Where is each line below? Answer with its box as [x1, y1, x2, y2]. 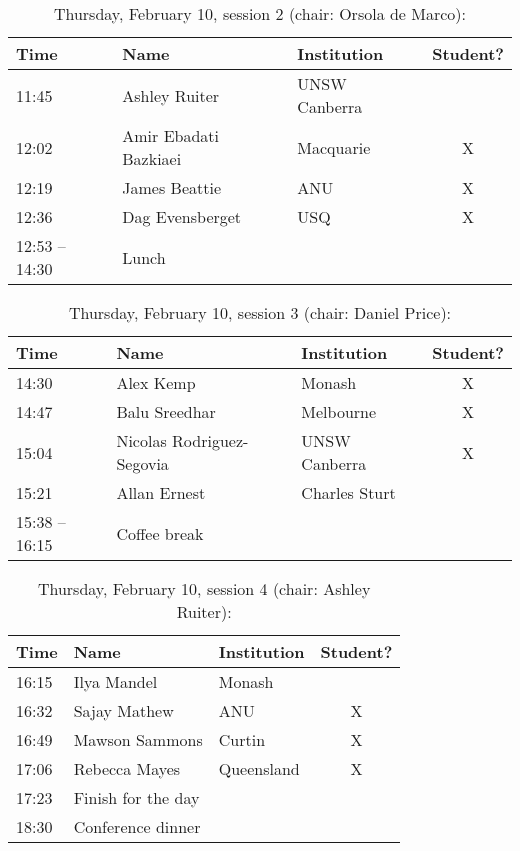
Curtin [218, 728, 266, 751]
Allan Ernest [116, 481, 206, 504]
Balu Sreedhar [116, 400, 216, 423]
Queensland [218, 757, 300, 780]
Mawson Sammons [73, 728, 203, 751]
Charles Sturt [301, 481, 396, 504]
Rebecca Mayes [73, 757, 181, 780]
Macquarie [297, 135, 371, 159]
